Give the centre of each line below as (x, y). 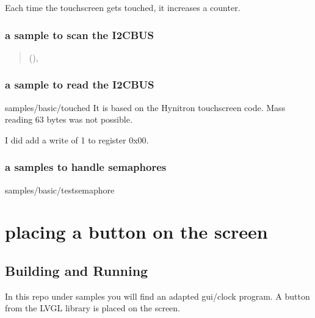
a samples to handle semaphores (86, 167)
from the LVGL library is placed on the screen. (93, 308)
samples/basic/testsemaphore (60, 190)
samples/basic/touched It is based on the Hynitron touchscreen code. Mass (145, 107)
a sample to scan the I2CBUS (79, 34)
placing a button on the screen (136, 232)
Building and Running (77, 270)
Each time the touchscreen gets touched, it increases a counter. (123, 7)
